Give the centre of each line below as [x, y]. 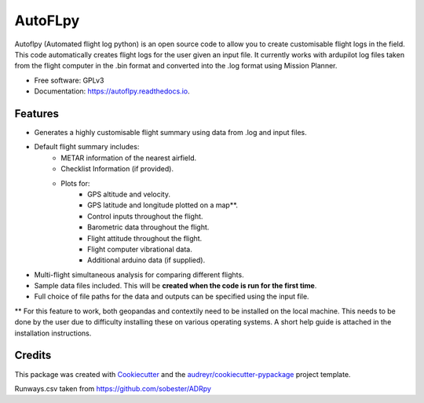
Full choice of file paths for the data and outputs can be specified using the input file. [172, 297]
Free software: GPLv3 [69, 80]
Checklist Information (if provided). [117, 169]
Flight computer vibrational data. [140, 249]
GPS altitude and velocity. [129, 194]
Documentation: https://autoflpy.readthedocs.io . [112, 91]
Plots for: [75, 183]
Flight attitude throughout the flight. [145, 238]
